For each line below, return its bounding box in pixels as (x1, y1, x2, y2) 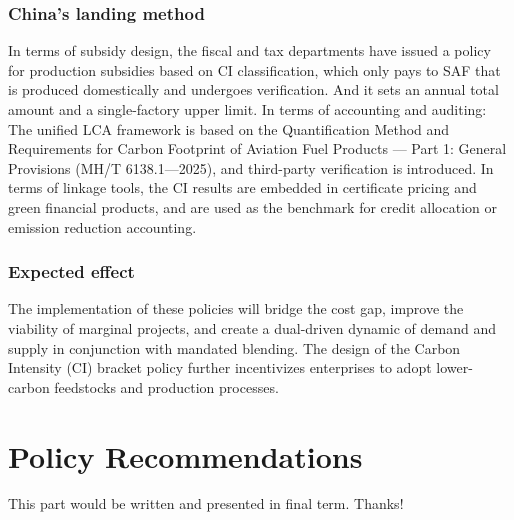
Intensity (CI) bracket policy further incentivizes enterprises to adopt (8, 357, 432, 378)
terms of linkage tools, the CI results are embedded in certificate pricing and (8, 177, 477, 198)
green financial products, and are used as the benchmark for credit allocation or (8, 196, 497, 217)
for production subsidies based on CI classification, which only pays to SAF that (8, 59, 501, 80)
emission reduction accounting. (8, 216, 197, 237)
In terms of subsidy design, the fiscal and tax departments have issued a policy (8, 40, 491, 61)
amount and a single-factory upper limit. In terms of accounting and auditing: (8, 99, 487, 119)
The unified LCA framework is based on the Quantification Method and (8, 118, 450, 139)
